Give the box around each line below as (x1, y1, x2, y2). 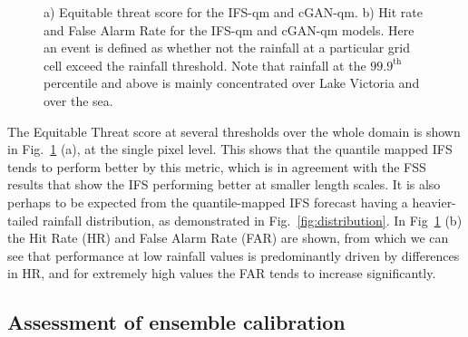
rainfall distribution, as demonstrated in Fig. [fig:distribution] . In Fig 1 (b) (42, 210, 463, 229)
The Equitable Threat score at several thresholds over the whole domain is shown (7, 121, 461, 140)
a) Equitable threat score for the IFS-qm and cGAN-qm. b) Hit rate (44, 3, 423, 21)
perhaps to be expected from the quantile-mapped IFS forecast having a (7, 192, 408, 211)
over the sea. (44, 91, 113, 110)
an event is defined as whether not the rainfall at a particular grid (44, 38, 411, 57)
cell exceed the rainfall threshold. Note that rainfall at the (44, 55, 366, 74)
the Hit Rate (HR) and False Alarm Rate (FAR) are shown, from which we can (7, 228, 449, 247)
